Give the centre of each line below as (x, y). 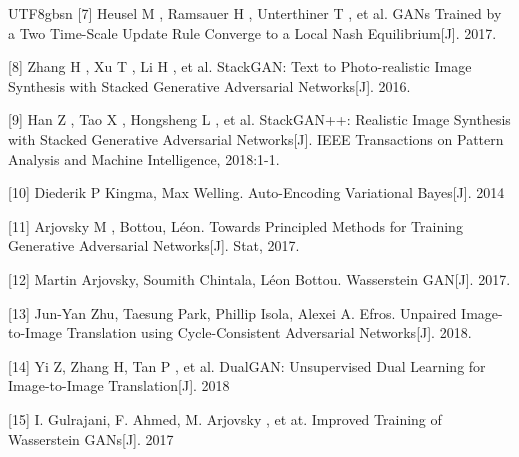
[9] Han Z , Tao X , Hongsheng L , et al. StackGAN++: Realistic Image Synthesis (259, 119)
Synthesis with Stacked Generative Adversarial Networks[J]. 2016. (209, 85)
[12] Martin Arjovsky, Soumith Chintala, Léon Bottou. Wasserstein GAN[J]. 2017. (259, 278)
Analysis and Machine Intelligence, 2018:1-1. (144, 158)
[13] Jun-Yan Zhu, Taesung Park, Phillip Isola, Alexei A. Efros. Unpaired (232, 312)
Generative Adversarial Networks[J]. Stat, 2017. (154, 245)
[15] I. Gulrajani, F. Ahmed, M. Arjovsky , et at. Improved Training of (225, 418)
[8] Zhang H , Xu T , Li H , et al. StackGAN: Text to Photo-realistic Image (240, 66)
